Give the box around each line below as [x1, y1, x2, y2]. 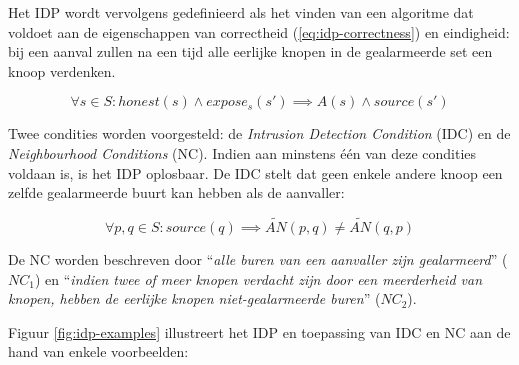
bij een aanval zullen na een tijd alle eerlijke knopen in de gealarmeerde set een [8, 41, 493, 62]
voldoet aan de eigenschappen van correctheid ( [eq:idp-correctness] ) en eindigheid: [8, 21, 510, 42]
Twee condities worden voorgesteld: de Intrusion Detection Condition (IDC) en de [8, 123, 511, 144]
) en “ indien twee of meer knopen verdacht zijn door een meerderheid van [34, 268, 483, 289]
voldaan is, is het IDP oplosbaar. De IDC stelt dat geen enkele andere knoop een [8, 162, 503, 183]
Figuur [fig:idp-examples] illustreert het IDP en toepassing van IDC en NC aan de [8, 321, 511, 342]
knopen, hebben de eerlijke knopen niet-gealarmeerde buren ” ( [8, 288, 381, 309]
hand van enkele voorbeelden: [8, 341, 189, 362]
